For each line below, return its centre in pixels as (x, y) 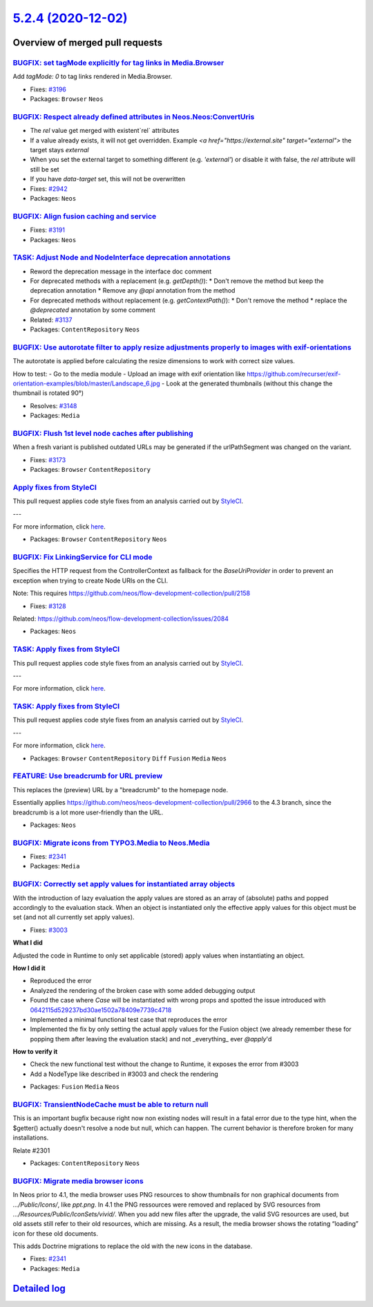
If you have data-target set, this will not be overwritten (108, 179)
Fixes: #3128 (48, 606)
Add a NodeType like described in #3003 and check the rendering (124, 1074)
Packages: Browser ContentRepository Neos (98, 539)
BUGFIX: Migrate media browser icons (78, 1181)
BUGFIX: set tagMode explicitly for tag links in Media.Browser (118, 62)
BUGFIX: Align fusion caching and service (85, 216)
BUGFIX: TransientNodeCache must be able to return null (111, 1105)
